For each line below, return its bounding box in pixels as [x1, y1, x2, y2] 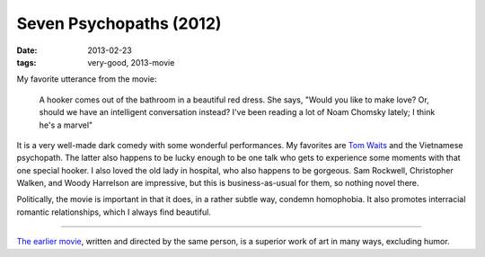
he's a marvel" [39, 120, 93, 130]
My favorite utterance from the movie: [16, 74, 157, 84]
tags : [16, 57, 37, 67]
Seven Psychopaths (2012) [16, 13, 222, 33]
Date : [16, 45, 38, 56]
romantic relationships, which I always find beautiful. [16, 207, 211, 217]
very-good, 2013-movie [87, 57, 175, 67]
